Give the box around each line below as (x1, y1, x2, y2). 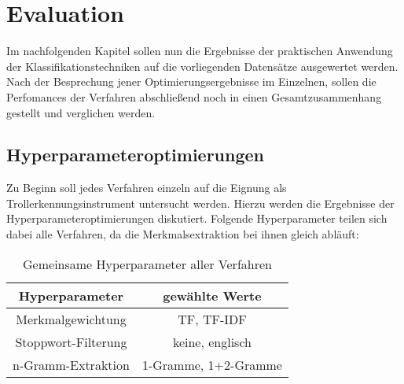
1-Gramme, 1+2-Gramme (141, 355, 282, 374)
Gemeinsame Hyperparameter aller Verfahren (23, 254, 272, 273)
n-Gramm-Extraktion (13, 355, 130, 374)
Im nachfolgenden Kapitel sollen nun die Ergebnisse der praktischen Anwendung (6, 42, 393, 59)
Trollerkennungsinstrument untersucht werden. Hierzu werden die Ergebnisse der (6, 194, 395, 211)
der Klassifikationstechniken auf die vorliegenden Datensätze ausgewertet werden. (6, 57, 398, 74)
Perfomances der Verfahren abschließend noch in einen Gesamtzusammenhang (6, 88, 382, 105)
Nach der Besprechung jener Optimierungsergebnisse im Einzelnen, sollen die (6, 73, 376, 90)
